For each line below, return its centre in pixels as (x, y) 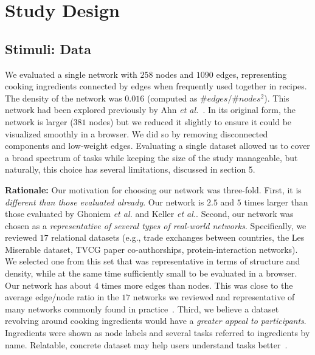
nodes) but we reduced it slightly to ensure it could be (190, 121)
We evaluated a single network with (71, 74)
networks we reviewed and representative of (214, 297)
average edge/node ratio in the (62, 297)
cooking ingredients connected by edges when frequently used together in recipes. (156, 86)
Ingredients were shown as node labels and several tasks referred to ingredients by (157, 333)
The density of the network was (64, 98)
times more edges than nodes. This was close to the (197, 285)
